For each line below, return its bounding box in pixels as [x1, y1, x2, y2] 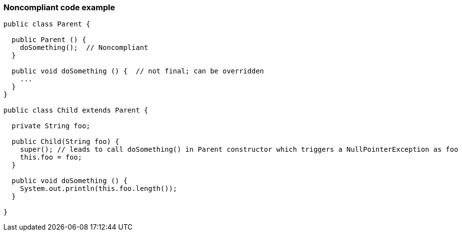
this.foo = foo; [20, 153, 82, 162]
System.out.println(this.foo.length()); [20, 185, 178, 193]
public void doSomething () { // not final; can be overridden [11, 67, 264, 75]
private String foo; [11, 122, 91, 130]
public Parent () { [11, 36, 86, 44]
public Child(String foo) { [11, 138, 120, 146]
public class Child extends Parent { [3, 106, 149, 115]
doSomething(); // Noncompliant [20, 44, 149, 52]
